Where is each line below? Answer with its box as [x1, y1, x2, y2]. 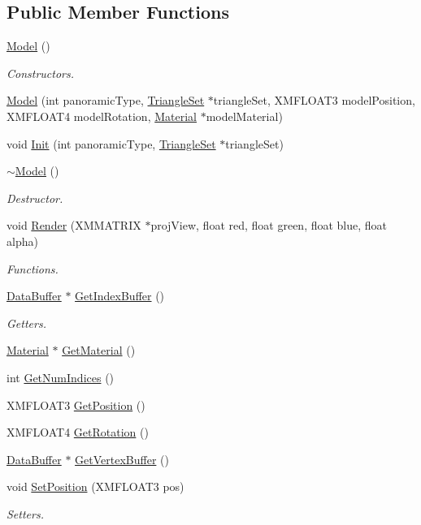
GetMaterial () [62, 342, 136, 359]
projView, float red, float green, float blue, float [150, 217, 388, 234]
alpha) [7, 232, 38, 249]
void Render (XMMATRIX [7, 217, 141, 234]
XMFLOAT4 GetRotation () [7, 424, 149, 441]
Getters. [7, 314, 46, 331]
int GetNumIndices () [7, 368, 115, 385]
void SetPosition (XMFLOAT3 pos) [7, 478, 184, 495]
